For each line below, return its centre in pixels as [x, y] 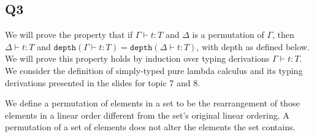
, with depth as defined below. [253, 46]
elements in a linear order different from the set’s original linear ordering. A [147, 115]
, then [283, 35]
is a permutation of [228, 35]
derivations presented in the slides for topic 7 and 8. [103, 82]
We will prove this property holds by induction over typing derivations [137, 58]
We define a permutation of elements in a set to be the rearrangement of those [152, 103]
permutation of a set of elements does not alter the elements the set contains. [150, 127]
